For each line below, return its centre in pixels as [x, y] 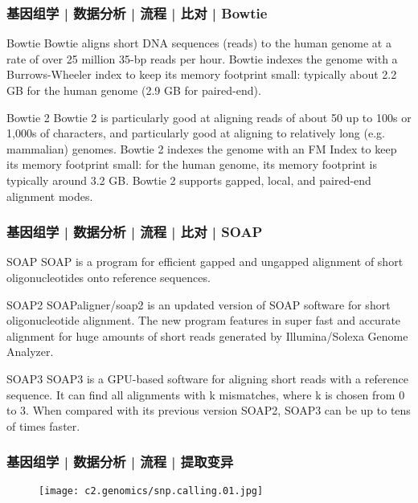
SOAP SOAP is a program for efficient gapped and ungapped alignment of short [205, 262]
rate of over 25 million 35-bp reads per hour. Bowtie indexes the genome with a [202, 58]
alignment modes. [50, 196]
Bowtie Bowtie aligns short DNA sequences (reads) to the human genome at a [199, 43]
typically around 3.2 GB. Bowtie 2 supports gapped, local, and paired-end [189, 180]
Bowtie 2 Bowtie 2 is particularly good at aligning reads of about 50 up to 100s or [209, 117]
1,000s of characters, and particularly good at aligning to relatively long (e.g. [196, 133]
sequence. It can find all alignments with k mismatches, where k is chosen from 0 [206, 394]
